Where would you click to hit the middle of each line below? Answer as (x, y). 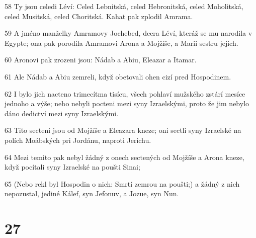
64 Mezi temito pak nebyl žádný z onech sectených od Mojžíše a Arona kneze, (124, 157)
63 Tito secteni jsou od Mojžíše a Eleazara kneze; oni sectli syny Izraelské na (123, 130)
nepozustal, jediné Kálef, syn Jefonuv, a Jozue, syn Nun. (92, 193)
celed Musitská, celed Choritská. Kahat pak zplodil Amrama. (99, 16)
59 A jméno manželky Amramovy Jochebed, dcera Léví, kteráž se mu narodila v (129, 33)
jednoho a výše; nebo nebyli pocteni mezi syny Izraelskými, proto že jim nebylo (127, 103)
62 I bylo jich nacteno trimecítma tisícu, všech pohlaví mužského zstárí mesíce (125, 93)
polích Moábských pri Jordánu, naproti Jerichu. (78, 140)
